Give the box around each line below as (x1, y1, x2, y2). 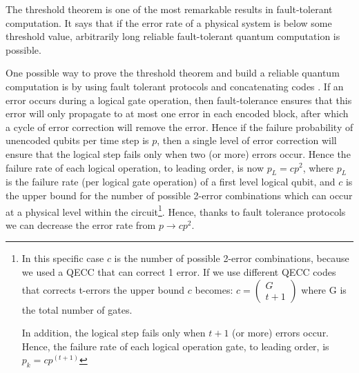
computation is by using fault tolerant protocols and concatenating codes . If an (6, 79, 344, 93)
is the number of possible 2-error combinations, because (114, 251, 349, 265)
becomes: (195, 282, 233, 296)
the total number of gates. (21, 302, 133, 316)
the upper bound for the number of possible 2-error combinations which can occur (6, 188, 353, 202)
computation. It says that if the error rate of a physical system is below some (6, 15, 332, 30)
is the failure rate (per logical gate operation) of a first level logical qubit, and (6, 174, 336, 189)
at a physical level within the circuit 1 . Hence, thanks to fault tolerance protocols (6, 202, 346, 219)
